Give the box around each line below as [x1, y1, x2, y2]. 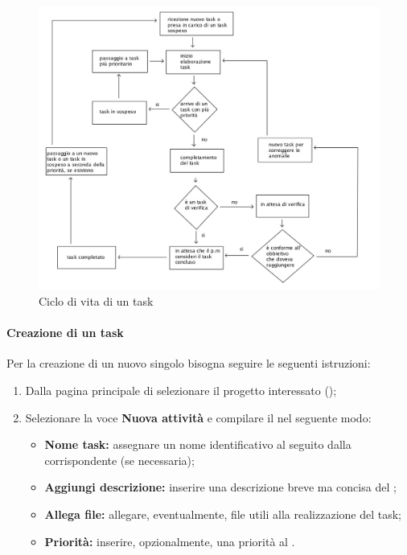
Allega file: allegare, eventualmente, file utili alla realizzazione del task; [44, 505, 401, 522]
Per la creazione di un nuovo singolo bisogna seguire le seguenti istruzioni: [6, 355, 371, 372]
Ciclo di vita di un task [39, 292, 154, 309]
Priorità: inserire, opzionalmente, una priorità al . [44, 532, 295, 549]
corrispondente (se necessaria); [44, 451, 195, 468]
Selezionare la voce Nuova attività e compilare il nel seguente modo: [25, 409, 372, 425]
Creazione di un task [6, 324, 124, 341]
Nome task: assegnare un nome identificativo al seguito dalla [44, 436, 351, 453]
